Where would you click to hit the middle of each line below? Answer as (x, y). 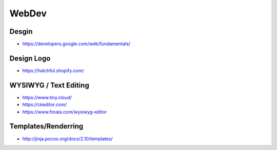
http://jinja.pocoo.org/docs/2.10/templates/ (67, 139)
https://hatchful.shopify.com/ (53, 70)
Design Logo (30, 58)
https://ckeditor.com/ (44, 104)
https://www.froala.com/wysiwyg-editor (65, 112)
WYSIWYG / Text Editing (49, 85)
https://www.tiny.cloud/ (47, 97)
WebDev (28, 13)
